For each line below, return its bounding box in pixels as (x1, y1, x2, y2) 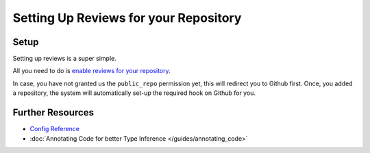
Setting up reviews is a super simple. (12, 55, 116, 63)
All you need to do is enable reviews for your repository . (12, 67, 171, 75)
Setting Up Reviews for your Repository (12, 10, 242, 25)
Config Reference (29, 125, 80, 133)
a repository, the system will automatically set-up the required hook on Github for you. (12, 89, 256, 97)
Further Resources (12, 107, 94, 119)
